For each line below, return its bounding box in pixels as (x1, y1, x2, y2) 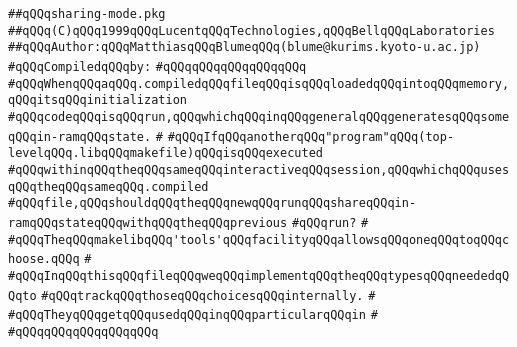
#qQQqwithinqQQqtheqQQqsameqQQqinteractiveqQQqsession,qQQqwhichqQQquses (8, 162, 510, 177)
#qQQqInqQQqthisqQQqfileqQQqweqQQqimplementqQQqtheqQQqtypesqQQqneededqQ (8, 268, 510, 283)
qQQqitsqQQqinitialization (8, 93, 187, 108)
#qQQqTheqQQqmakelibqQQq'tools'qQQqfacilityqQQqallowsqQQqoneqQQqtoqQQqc (8, 232, 510, 247)
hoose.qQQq (8, 252, 80, 267)
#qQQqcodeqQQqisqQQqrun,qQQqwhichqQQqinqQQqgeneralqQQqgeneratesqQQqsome (8, 109, 510, 124)
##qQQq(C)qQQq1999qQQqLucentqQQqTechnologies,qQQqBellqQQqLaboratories (8, 23, 495, 38)
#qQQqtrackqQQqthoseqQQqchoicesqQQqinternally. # (41, 288, 376, 303)
